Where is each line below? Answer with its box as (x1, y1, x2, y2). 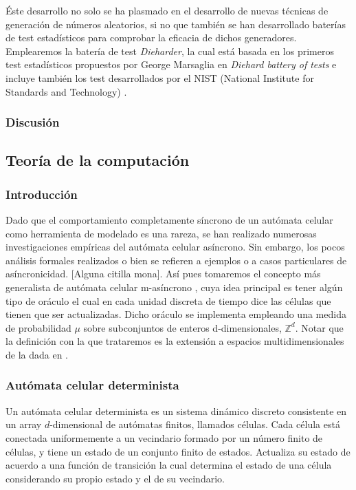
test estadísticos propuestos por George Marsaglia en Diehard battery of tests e (5, 57, 337, 72)
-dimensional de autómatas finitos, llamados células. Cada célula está (49, 417, 340, 432)
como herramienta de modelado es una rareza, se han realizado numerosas (5, 226, 317, 240)
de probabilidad (5, 320, 71, 334)
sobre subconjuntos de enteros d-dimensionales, (83, 320, 282, 334)
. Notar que (295, 320, 344, 334)
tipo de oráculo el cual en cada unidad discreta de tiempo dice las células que (5, 293, 331, 308)
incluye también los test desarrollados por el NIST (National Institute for (5, 70, 314, 85)
